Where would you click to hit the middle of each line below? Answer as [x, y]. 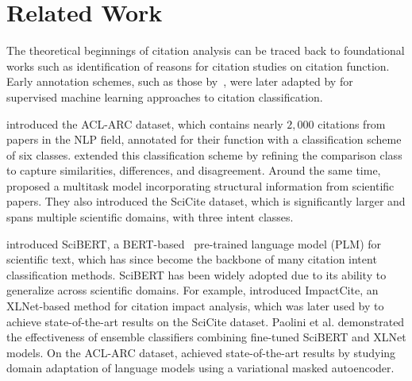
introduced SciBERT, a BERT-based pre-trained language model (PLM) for [194, 243]
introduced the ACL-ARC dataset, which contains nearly [145, 123]
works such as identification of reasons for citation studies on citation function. [198, 65]
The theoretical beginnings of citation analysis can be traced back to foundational [206, 50]
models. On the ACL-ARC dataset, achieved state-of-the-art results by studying [201, 352]
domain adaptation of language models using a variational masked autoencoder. [200, 368]
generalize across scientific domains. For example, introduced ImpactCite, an [193, 290]
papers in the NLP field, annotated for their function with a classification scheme [204, 139]
